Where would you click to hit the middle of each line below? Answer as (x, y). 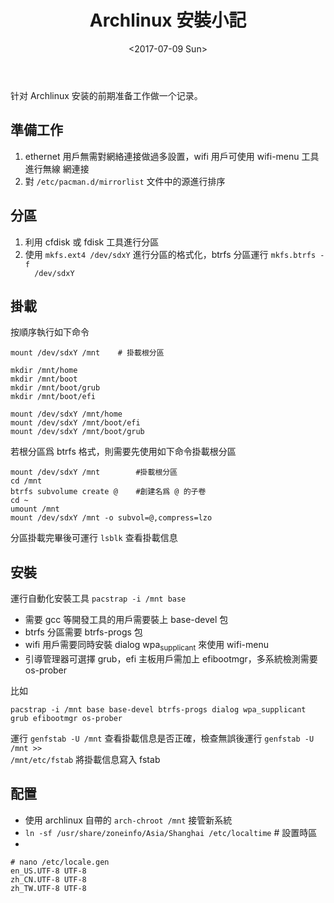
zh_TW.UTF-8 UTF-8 (48, 888)
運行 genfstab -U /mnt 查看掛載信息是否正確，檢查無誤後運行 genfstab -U (162, 738)
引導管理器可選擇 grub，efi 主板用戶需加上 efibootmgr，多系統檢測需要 (171, 658)
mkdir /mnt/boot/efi (53, 397)
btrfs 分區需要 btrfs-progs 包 (83, 632)
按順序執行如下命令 (50, 332)
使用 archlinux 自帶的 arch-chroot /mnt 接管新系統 (128, 820)
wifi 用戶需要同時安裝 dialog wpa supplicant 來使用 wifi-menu (146, 646)
